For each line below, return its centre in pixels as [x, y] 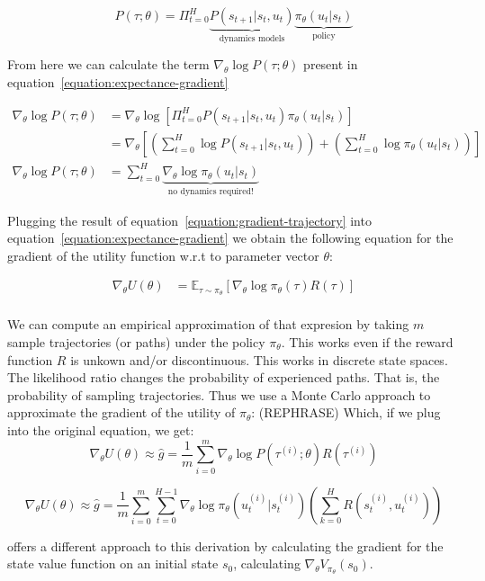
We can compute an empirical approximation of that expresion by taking [208, 324]
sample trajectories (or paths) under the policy [136, 341]
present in [331, 64]
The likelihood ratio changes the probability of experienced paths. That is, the [224, 377]
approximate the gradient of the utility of [121, 412]
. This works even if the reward [367, 341]
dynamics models [252, 38]
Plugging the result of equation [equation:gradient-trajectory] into [189, 220]
